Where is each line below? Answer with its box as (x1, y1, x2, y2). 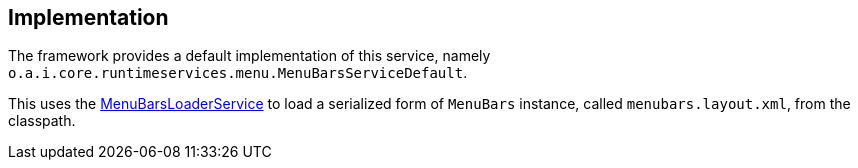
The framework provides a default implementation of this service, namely (8, 47, 491, 65)
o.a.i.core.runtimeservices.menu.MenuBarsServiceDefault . (8, 64, 468, 82)
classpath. (8, 112, 76, 130)
